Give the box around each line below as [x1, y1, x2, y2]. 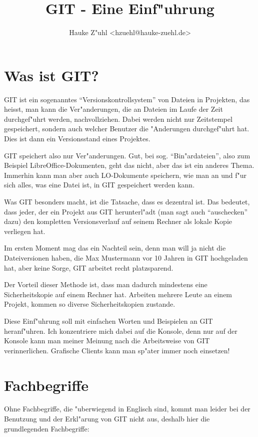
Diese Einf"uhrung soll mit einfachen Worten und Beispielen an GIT [4, 315, 213, 326]
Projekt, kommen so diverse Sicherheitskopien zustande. [4, 299, 175, 309]
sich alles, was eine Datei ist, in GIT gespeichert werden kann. [4, 179, 195, 190]
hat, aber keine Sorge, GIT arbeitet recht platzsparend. [4, 262, 173, 273]
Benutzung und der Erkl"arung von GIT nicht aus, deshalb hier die [4, 413, 210, 424]
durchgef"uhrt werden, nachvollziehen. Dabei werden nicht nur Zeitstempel [4, 113, 232, 124]
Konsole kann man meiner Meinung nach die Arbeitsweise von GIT [4, 335, 210, 346]
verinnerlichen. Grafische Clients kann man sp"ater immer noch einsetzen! [4, 345, 230, 355]
